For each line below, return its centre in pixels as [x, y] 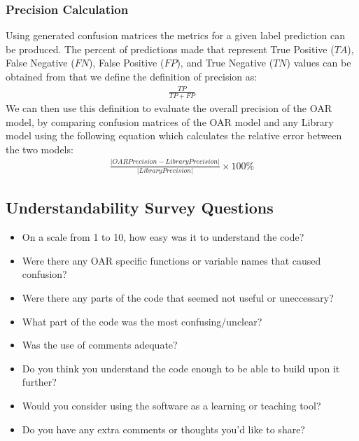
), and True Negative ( [225, 63]
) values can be [319, 63]
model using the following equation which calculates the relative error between [174, 135]
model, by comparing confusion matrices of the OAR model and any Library [170, 121]
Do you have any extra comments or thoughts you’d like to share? [163, 429]
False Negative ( [40, 63]
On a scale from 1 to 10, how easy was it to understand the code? [163, 237]
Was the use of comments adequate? [100, 345]
